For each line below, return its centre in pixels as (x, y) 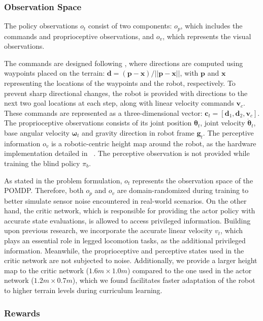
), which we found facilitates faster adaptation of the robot (164, 280)
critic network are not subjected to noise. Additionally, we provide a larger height (131, 260)
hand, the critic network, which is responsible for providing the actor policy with (130, 211)
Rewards (22, 313)
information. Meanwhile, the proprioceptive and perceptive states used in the (124, 250)
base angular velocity (37, 133)
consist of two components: (130, 26)
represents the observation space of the (193, 180)
